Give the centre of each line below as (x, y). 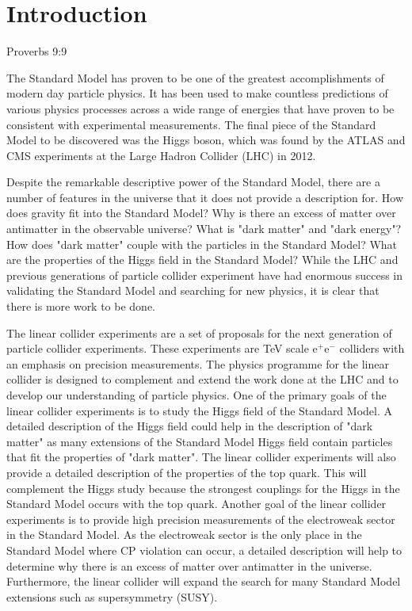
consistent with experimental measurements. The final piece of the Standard (191, 124)
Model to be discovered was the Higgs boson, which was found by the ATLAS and (206, 140)
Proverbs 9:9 (37, 51)
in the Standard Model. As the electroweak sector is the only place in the (184, 535)
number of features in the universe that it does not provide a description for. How (205, 197)
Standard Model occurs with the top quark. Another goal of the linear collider (196, 504)
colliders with (372, 348)
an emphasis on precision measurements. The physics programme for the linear (198, 363)
